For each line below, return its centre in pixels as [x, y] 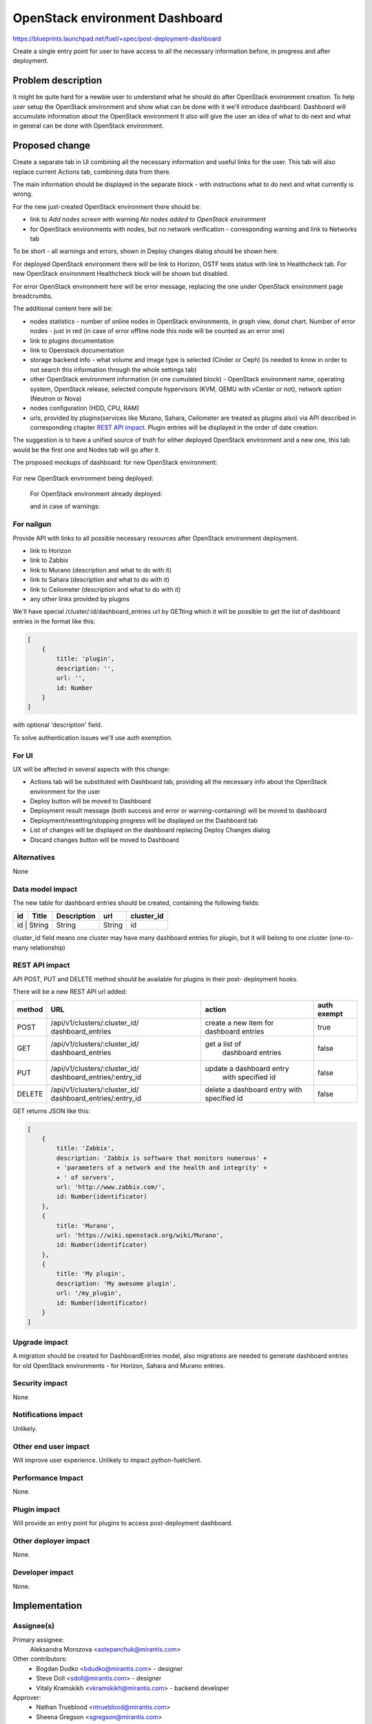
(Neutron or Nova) [56, 398]
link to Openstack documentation [77, 350]
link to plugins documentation [72, 341]
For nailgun [32, 524]
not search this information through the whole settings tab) [113, 370]
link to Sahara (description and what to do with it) [100, 580]
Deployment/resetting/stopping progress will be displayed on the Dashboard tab [144, 820]
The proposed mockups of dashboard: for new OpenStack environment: [115, 463]
